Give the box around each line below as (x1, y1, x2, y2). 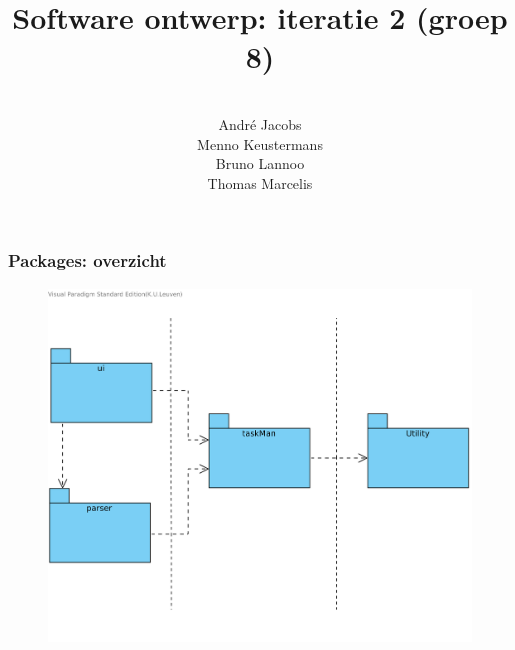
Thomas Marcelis (207, 172, 313, 193)
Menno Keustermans (197, 133, 323, 154)
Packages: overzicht (8, 248, 167, 273)
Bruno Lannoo (215, 153, 305, 174)
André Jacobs (218, 113, 302, 134)
